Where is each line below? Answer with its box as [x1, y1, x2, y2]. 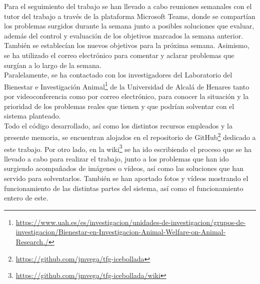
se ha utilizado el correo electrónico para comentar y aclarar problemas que [4, 49, 234, 60]
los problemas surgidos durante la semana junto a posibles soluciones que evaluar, [4, 20, 254, 31]
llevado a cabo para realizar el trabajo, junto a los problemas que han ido [4, 153, 229, 163]
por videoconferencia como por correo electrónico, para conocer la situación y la [4, 91, 249, 101]
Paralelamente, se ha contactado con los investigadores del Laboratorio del [4, 69, 232, 80]
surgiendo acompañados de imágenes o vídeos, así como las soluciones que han [4, 163, 243, 173]
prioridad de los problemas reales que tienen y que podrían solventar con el [4, 100, 234, 111]
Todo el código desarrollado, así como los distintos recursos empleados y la [4, 120, 232, 130]
